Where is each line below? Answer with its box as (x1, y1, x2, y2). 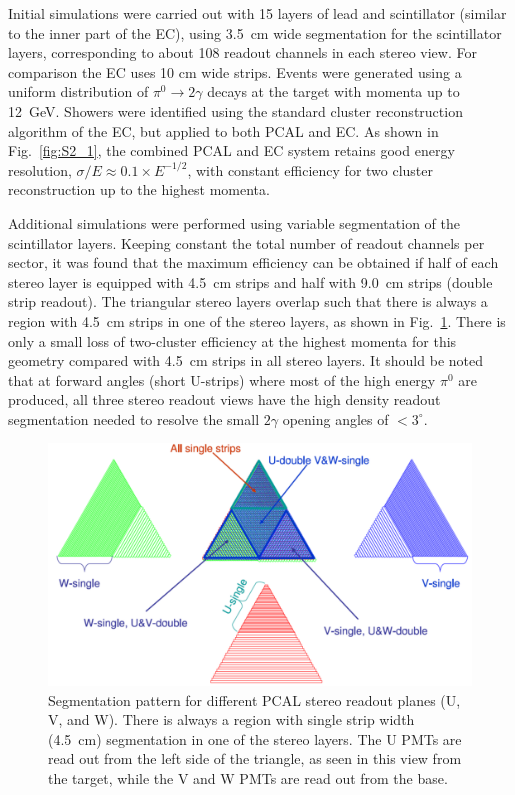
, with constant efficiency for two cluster (187, 159, 434, 180)
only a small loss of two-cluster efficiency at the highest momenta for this (8, 330, 457, 351)
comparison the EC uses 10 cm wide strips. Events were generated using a (8, 61, 462, 82)
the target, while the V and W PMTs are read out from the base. (48, 768, 448, 789)
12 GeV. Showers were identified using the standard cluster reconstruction (8, 100, 463, 121)
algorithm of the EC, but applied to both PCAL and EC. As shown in (8, 120, 439, 141)
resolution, (8, 159, 72, 180)
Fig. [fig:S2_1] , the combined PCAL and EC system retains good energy (8, 140, 455, 161)
